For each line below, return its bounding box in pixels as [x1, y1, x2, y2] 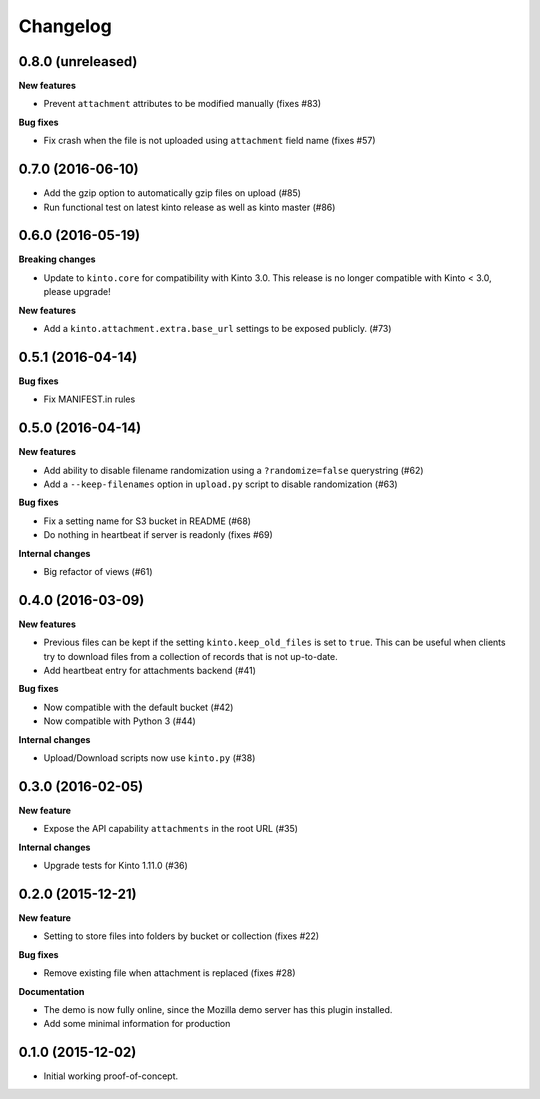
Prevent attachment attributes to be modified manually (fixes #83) [43, 98, 322, 110]
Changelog [18, 15, 112, 37]
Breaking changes [18, 253, 96, 265]
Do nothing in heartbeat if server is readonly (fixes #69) [43, 529, 274, 541]
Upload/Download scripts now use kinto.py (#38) [43, 751, 256, 764]
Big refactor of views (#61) [43, 565, 154, 577]
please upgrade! [43, 286, 111, 298]
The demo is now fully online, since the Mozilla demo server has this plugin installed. [43, 1003, 393, 1015]
